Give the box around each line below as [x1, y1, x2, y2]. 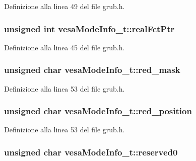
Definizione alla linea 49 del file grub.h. [4, 1, 125, 11]
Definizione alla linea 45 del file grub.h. [4, 42, 125, 52]
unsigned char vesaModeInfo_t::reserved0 [4, 145, 178, 158]
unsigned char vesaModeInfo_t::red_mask [4, 63, 180, 76]
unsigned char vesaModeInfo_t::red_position [4, 105, 192, 117]
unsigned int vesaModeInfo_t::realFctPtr [4, 22, 175, 35]
